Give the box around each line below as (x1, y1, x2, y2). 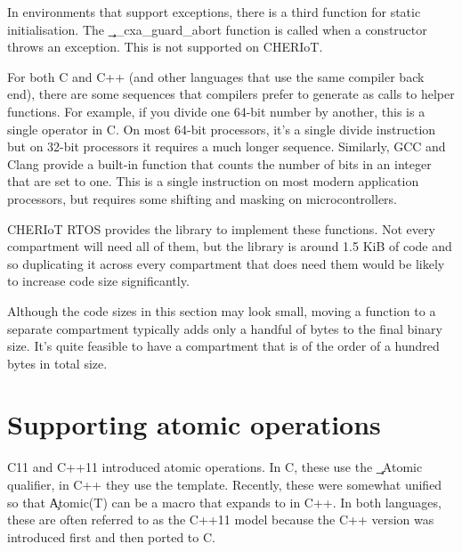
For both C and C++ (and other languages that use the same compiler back (7, 67, 425, 85)
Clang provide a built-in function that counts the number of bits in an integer (7, 154, 432, 173)
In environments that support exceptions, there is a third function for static (7, 3, 421, 20)
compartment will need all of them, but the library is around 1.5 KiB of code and (7, 237, 452, 256)
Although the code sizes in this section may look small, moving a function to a (7, 301, 436, 320)
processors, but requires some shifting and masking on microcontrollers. (7, 189, 398, 207)
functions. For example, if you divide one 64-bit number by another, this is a (7, 101, 426, 120)
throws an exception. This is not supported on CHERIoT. (7, 37, 323, 56)
